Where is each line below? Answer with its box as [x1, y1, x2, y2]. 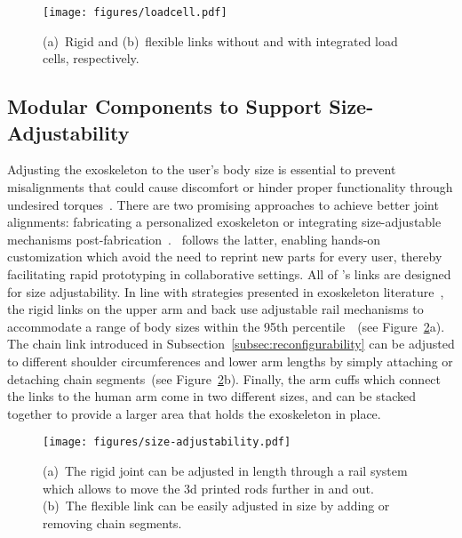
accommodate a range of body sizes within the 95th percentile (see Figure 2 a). [7, 317, 445, 335]
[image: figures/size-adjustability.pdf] [43, 436, 291, 449]
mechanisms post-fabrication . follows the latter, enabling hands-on [7, 229, 381, 248]
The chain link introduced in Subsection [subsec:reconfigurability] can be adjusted [7, 334, 455, 353]
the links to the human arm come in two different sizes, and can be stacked [7, 387, 416, 406]
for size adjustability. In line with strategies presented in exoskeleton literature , [7, 282, 444, 301]
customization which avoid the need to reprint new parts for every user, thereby [7, 247, 442, 266]
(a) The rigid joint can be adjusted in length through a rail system [43, 462, 408, 479]
